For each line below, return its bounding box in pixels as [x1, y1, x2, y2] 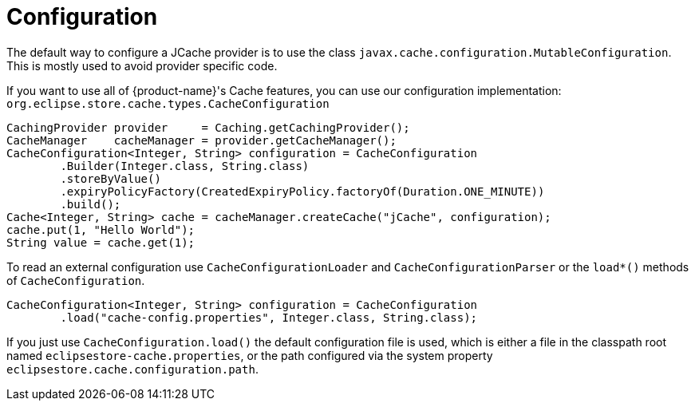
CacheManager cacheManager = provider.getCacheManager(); [6, 133, 397, 147]
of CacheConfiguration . [6, 273, 145, 287]
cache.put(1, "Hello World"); [6, 223, 195, 236]
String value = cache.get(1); [6, 235, 195, 249]
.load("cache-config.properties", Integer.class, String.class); [60, 310, 478, 324]
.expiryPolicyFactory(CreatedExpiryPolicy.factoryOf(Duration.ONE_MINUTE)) [60, 184, 545, 198]
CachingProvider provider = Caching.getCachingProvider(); [6, 121, 410, 134]
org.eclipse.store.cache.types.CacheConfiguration [6, 97, 330, 110]
